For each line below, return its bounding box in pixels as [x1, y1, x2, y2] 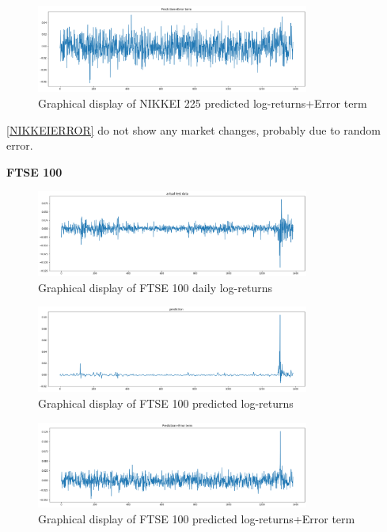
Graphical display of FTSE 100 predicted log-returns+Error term [38, 510, 355, 526]
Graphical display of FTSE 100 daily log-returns [38, 279, 272, 295]
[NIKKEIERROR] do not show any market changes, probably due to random [6, 121, 381, 138]
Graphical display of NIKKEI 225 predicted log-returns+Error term [38, 94, 367, 111]
